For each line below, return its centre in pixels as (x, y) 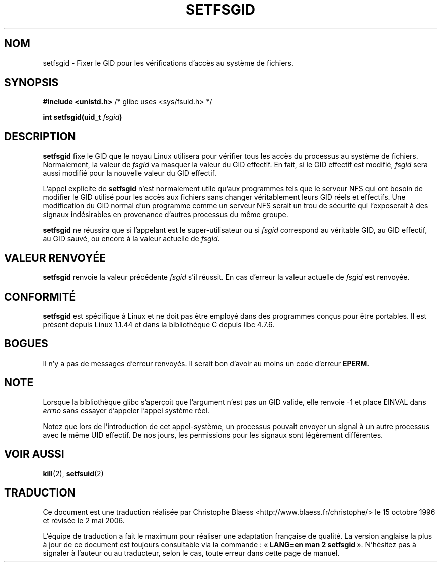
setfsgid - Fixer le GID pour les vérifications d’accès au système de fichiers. (168, 63)
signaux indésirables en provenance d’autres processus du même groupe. (166, 215)
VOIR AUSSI (34, 454)
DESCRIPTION (40, 136)
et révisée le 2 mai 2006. (84, 521)
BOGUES (26, 344)
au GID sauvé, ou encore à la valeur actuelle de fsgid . (131, 239)
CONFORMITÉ (40, 297)
